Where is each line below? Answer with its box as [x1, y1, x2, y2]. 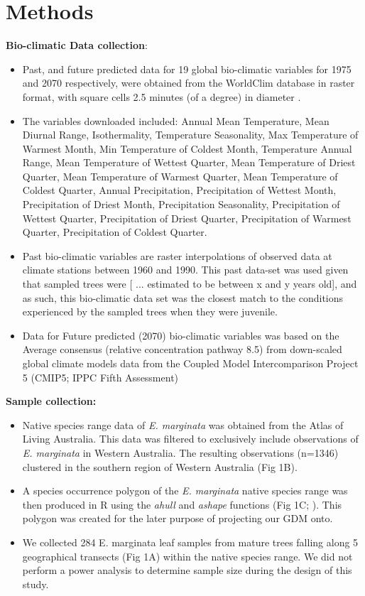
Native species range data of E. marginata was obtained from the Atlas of [22, 417, 344, 432]
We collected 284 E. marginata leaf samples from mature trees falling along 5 [22, 534, 359, 549]
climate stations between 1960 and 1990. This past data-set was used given [22, 262, 349, 277]
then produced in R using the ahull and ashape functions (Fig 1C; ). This [22, 497, 342, 511]
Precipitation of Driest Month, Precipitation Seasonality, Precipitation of [22, 197, 340, 212]
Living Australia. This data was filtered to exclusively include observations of [22, 431, 359, 446]
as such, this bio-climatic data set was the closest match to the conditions [22, 290, 344, 305]
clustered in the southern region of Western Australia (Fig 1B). [22, 459, 298, 474]
